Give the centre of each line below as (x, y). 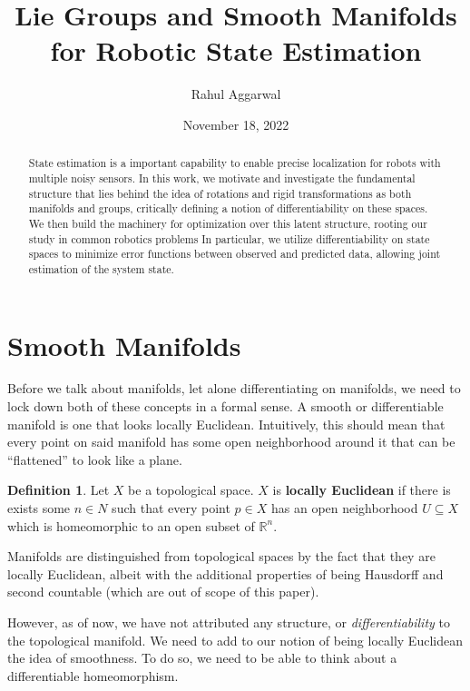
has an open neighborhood (344, 508)
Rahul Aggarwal (236, 94)
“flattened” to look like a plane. (95, 459)
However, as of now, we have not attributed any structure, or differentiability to (229, 622)
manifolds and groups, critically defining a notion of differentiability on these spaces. (228, 208)
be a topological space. (191, 490)
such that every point (171, 508)
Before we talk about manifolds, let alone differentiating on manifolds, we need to (234, 388)
